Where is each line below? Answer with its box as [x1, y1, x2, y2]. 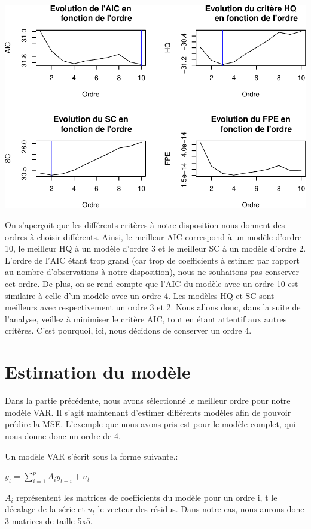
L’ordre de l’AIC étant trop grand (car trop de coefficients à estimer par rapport [5, 253, 300, 266]
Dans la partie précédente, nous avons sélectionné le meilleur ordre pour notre [5, 394, 291, 407]
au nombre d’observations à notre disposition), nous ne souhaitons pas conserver [5, 265, 300, 278]
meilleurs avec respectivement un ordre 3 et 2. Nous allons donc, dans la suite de [5, 301, 301, 313]
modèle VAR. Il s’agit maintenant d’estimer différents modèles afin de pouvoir [5, 406, 291, 418]
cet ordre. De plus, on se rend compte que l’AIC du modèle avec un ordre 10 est [5, 277, 298, 290]
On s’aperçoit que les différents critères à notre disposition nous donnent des [5, 219, 285, 231]
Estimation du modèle [5, 359, 191, 384]
